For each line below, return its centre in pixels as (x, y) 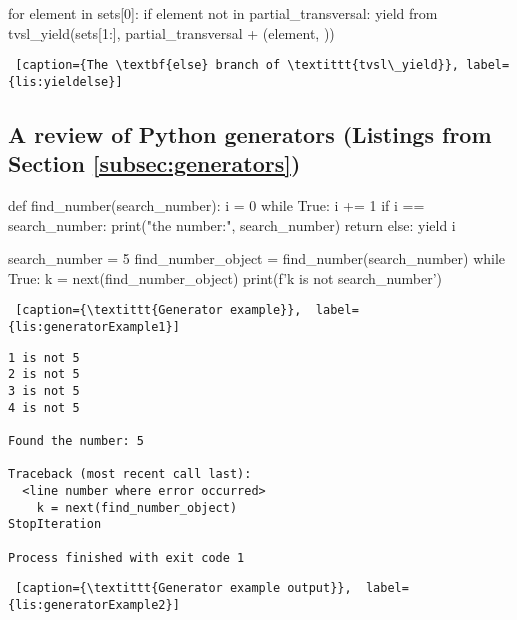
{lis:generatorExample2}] (94, 604)
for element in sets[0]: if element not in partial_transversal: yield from (223, 13)
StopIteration (55, 524)
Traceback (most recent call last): (130, 474)
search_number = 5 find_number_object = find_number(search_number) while (257, 258)
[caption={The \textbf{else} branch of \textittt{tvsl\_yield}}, (237, 65)
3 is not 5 (44, 391)
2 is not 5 (44, 374)
